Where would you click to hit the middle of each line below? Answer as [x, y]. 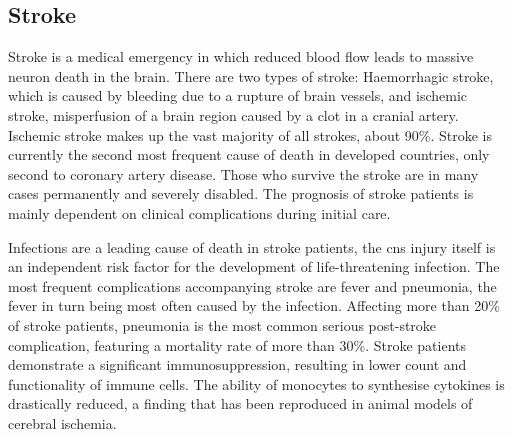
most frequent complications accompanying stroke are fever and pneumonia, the [252, 285]
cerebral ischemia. [62, 422]
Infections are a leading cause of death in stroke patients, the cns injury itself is [252, 246]
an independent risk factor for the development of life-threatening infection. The [254, 266]
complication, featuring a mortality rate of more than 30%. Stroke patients [237, 344]
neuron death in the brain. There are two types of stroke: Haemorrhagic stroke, [251, 75]
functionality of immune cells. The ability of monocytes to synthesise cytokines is [256, 383]
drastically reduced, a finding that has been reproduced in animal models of [240, 403]
